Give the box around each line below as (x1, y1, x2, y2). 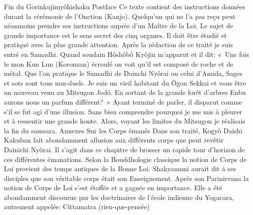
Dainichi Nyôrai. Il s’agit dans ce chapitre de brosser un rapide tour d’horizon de (4, 144, 245, 154)
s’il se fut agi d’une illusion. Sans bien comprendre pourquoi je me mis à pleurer (4, 106, 242, 116)
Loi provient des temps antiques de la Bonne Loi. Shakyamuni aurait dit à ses (4, 163, 236, 174)
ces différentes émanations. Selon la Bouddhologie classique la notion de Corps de (4, 154, 247, 164)
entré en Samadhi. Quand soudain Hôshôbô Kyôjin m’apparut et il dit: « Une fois (4, 49, 249, 59)
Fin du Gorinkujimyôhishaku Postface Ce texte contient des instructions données (4, 1, 245, 11)
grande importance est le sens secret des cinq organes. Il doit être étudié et (4, 30, 227, 40)
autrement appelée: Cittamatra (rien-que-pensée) (4, 201, 150, 212)
